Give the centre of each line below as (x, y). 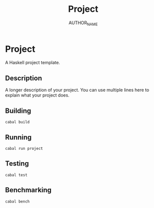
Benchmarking (28, 190)
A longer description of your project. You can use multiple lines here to (77, 90)
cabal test (16, 175)
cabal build (17, 122)
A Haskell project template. (33, 63)
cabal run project (24, 148)
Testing (17, 164)
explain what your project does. (37, 95)
